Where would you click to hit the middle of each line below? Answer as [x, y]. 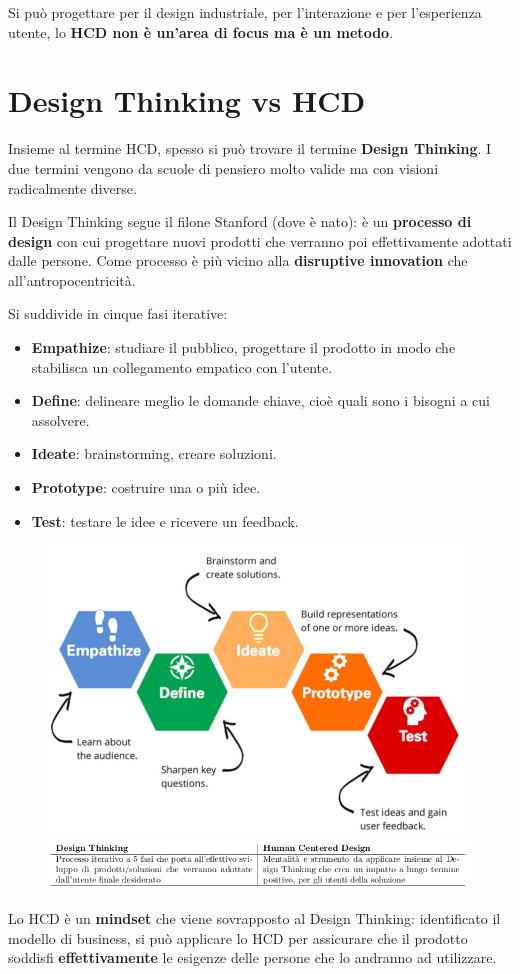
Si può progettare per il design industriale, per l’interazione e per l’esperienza [245, 12]
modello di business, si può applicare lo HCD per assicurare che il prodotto [238, 937]
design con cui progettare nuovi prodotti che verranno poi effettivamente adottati [260, 240]
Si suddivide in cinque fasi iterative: [118, 313]
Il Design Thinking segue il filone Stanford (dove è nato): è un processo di [240, 221]
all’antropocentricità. [72, 279]
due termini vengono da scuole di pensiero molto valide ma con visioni [223, 167]
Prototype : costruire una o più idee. [146, 487]
